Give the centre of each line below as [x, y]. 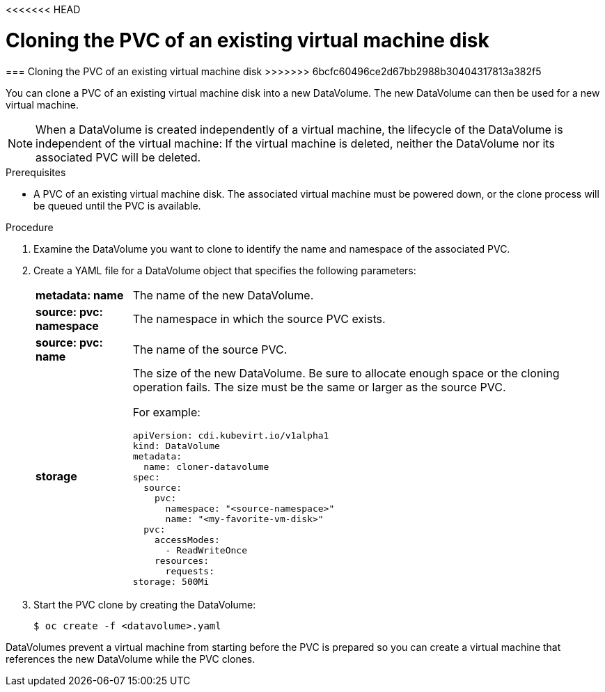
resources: [182, 560]
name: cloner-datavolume [206, 466]
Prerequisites [36, 172]
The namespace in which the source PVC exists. [259, 319]
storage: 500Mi [171, 581]
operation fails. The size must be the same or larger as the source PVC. [319, 387]
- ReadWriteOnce [206, 550]
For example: [166, 412]
